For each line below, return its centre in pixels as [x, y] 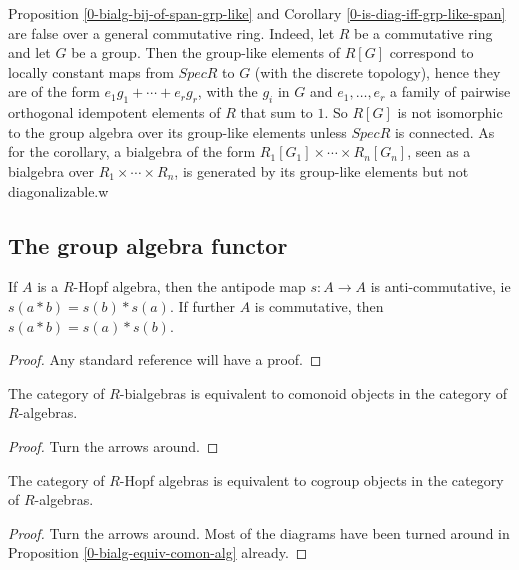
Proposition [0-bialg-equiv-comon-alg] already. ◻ [158, 552]
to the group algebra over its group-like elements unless [177, 131]
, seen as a [439, 151]
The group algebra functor [148, 244]
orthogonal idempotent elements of [114, 112]
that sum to [276, 112]
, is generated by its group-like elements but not [321, 170]
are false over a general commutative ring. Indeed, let [171, 32]
